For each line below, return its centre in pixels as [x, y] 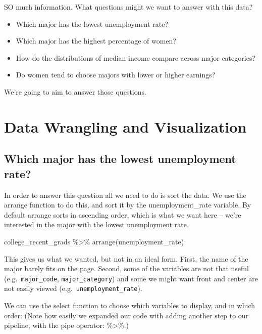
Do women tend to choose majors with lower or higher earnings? [116, 75]
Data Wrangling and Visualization [125, 126]
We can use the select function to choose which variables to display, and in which [130, 305]
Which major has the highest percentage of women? [96, 41]
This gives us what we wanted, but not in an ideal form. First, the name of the [126, 258]
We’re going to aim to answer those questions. [75, 91]
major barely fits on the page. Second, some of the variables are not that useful [127, 268]
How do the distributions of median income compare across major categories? [136, 57]
